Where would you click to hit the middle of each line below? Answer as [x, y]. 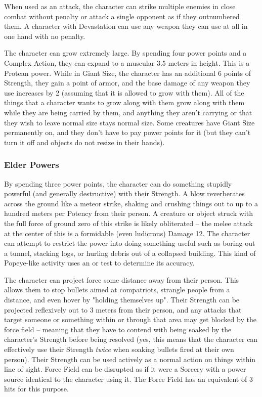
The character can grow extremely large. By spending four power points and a [125, 53]
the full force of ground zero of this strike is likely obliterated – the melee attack [128, 223]
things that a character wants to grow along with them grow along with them [124, 102]
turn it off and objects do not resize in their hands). [84, 142]
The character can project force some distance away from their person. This [122, 279]
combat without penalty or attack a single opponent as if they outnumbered [122, 16]
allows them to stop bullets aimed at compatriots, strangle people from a [117, 290]
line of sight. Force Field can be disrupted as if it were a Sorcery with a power [125, 369]
